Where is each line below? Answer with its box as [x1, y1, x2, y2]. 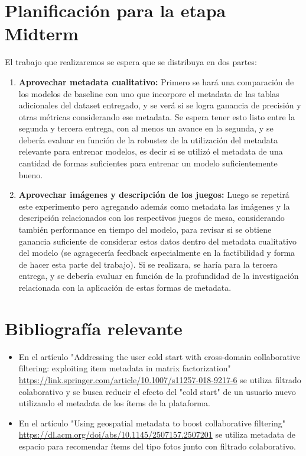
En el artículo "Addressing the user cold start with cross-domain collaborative [18, 350, 301, 362]
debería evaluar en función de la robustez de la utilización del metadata [18, 133, 278, 146]
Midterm [5, 21, 79, 46]
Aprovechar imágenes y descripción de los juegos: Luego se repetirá [18, 188, 289, 201]
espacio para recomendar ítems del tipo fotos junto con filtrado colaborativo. [18, 439, 296, 452]
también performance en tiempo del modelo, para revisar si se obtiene [18, 223, 272, 236]
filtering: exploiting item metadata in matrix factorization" [18, 362, 231, 374]
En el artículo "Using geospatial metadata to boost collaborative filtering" [18, 416, 286, 429]
